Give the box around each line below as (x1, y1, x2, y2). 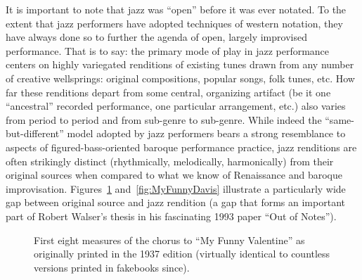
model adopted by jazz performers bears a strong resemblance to (67, 126, 346, 141)
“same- (325, 112, 354, 127)
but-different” (6, 126, 64, 141)
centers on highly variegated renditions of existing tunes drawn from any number (6, 57, 354, 72)
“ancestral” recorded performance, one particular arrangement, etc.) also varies (6, 98, 346, 113)
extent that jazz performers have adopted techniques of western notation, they (6, 15, 343, 30)
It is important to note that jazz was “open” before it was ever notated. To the (6, 2, 347, 16)
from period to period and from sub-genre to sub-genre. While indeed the (6, 112, 322, 127)
